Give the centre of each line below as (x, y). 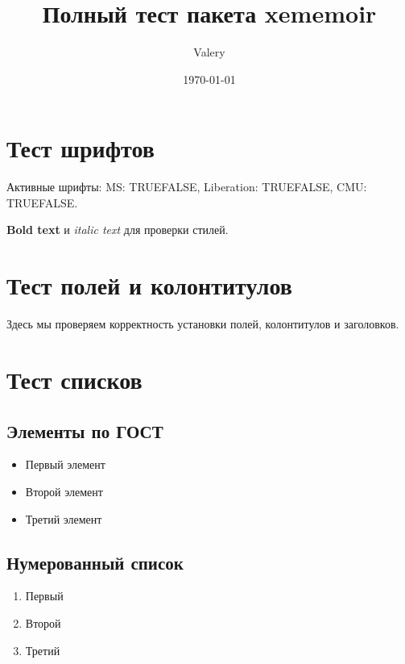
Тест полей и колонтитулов (149, 285)
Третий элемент (64, 518)
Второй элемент (64, 491)
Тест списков (74, 379)
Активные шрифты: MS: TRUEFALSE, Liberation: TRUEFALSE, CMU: (187, 187)
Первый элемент (65, 464)
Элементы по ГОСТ (85, 430)
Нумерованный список (95, 562)
